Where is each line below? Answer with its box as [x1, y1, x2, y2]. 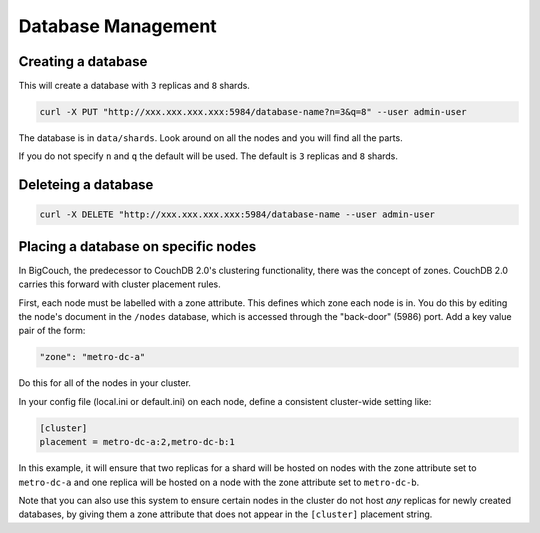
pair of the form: [18, 325, 86, 337]
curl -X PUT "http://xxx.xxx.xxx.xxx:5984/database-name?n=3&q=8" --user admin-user [39, 106, 467, 118]
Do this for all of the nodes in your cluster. [18, 377, 192, 389]
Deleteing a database [18, 176, 154, 194]
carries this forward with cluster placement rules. [18, 278, 222, 290]
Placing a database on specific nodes [18, 238, 257, 255]
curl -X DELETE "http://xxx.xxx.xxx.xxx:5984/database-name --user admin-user [39, 209, 435, 220]
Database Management [18, 15, 217, 37]
